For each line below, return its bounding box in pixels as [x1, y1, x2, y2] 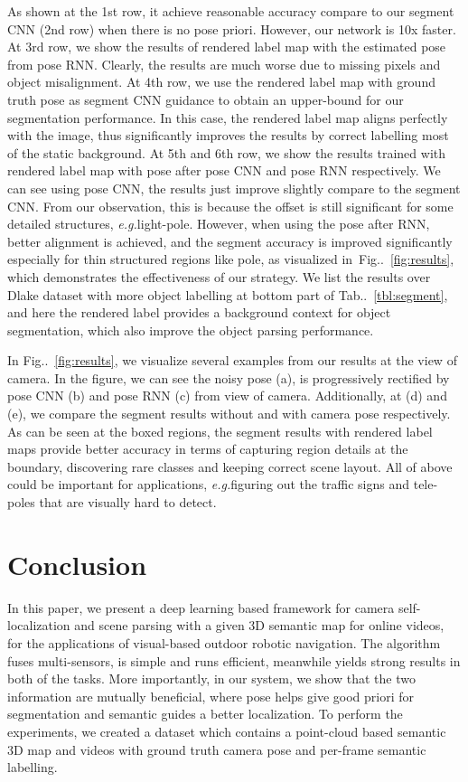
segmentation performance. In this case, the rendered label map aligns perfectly [7, 108, 448, 127]
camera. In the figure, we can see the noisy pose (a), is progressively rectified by [7, 368, 450, 387]
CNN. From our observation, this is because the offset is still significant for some [7, 196, 454, 215]
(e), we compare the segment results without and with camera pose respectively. [7, 404, 451, 423]
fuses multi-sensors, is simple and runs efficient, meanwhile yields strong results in [7, 651, 461, 670]
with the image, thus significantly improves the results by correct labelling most [7, 126, 449, 145]
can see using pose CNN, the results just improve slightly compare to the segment [7, 178, 461, 197]
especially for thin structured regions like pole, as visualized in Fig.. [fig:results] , [7, 250, 454, 269]
